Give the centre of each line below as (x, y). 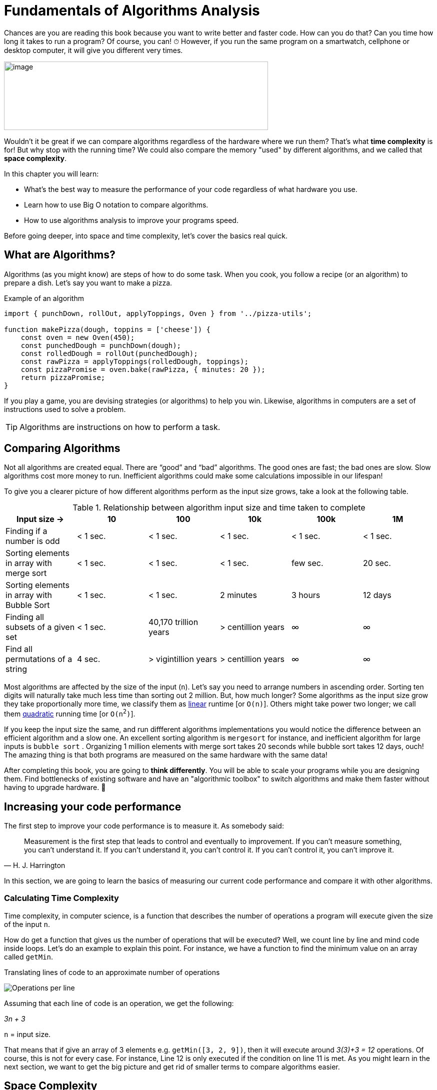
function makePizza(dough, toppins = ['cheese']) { (107, 329)
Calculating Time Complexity (61, 898)
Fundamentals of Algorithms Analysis (132, 10)
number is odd (33, 541)
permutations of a (39, 659)
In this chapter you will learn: (51, 173)
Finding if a (26, 531)
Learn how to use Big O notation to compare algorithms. (116, 204)
